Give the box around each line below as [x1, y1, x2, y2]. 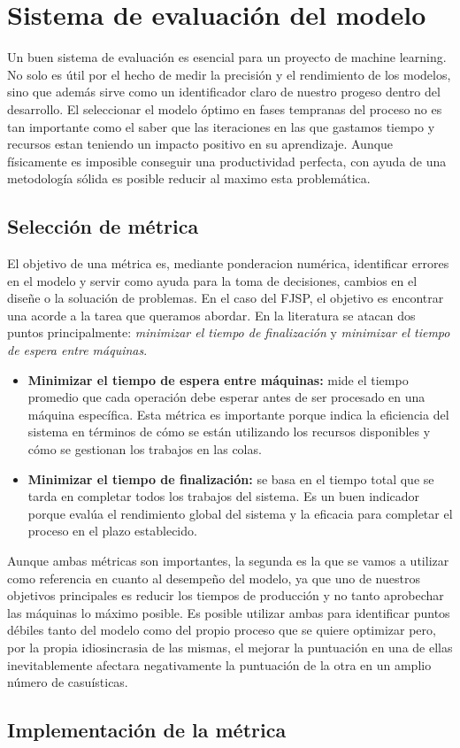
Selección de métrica [7, 212, 199, 240]
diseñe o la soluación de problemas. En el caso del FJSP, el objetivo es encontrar [7, 289, 444, 307]
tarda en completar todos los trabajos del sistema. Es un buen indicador [27, 487, 420, 505]
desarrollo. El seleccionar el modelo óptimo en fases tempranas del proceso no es [7, 99, 442, 118]
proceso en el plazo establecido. [27, 521, 197, 540]
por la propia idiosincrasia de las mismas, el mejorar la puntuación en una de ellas [7, 637, 453, 656]
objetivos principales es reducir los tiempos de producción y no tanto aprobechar [7, 586, 444, 605]
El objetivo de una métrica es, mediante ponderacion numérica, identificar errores [7, 254, 449, 273]
